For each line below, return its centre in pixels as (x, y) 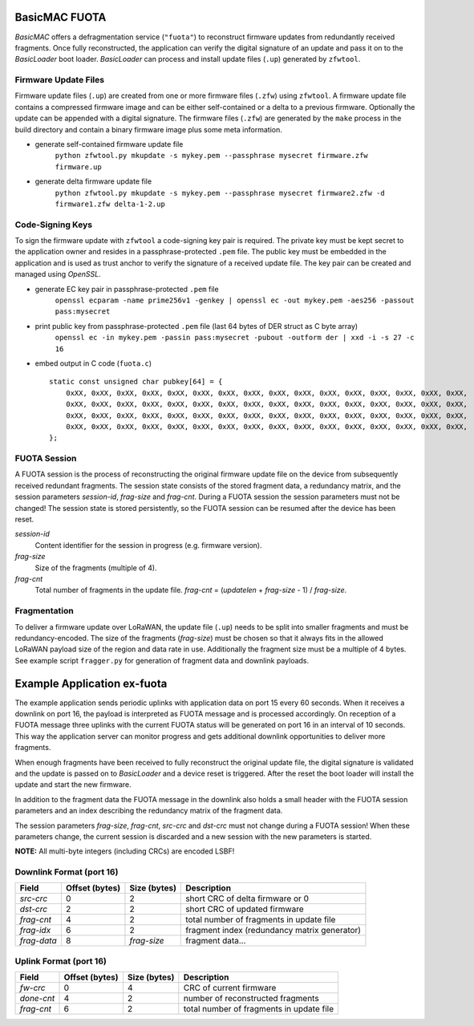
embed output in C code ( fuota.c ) (93, 363)
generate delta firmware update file (93, 181)
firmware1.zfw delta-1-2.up (110, 204)
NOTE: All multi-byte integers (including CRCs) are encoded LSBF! (125, 851)
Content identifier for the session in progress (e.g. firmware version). (148, 545)
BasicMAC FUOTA (61, 17)
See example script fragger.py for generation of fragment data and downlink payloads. (162, 660)
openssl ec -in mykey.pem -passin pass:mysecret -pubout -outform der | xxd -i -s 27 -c (235, 338)
